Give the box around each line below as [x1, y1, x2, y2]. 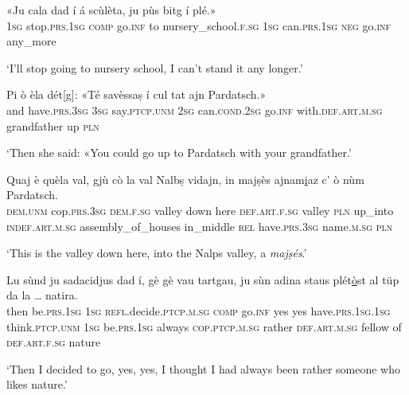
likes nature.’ [6, 376, 68, 393]
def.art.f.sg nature [6, 334, 101, 350]
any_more [6, 33, 56, 49]
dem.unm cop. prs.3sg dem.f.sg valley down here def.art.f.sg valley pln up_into [6, 201, 394, 218]
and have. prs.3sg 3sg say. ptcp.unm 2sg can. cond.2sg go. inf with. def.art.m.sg [6, 101, 383, 118]
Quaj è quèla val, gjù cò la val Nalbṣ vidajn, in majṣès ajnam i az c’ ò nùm [6, 170, 364, 187]
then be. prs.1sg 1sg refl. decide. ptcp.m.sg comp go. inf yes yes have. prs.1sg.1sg [6, 302, 391, 319]
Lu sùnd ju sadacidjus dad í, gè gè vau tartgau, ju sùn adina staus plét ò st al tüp [6, 271, 399, 287]
